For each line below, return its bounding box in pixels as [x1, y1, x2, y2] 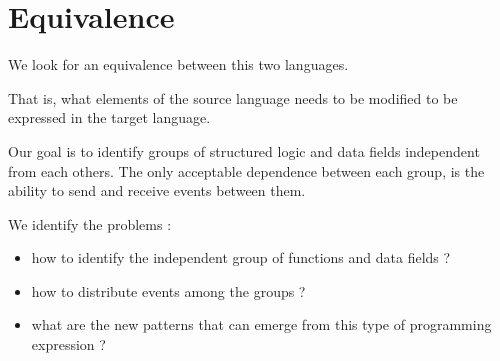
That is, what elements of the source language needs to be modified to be [8, 87, 458, 108]
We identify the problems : [8, 213, 172, 234]
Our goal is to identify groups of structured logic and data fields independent [8, 140, 480, 161]
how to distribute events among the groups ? [31, 280, 306, 301]
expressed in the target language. [8, 107, 211, 128]
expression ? [31, 334, 106, 355]
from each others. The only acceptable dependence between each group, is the [8, 160, 485, 181]
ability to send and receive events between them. [8, 180, 306, 201]
